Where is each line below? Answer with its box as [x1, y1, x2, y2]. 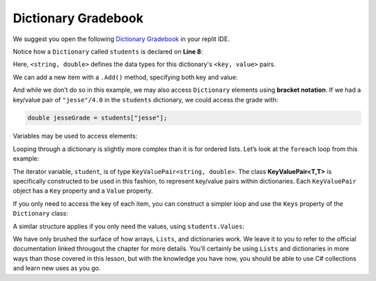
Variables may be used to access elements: [13, 132, 138, 140]
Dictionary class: [13, 209, 69, 218]
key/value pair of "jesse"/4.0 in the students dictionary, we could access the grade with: [13, 95, 279, 104]
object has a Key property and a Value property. [13, 186, 153, 195]
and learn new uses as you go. [13, 264, 101, 273]
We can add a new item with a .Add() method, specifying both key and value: [13, 73, 238, 81]
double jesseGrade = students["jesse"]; [27, 114, 167, 122]
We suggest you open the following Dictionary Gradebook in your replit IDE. [13, 35, 230, 43]
